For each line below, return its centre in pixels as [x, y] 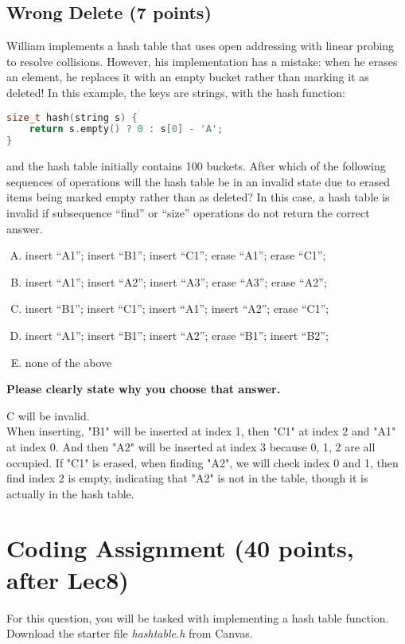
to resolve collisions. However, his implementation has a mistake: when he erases [202, 61]
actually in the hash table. [70, 493]
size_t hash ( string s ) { [72, 117]
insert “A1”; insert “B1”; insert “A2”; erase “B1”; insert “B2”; [177, 335]
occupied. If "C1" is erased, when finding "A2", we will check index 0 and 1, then [202, 462]
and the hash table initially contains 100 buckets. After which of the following [196, 166]
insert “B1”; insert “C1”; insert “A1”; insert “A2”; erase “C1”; [177, 308]
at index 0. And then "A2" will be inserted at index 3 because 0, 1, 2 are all [191, 446]
